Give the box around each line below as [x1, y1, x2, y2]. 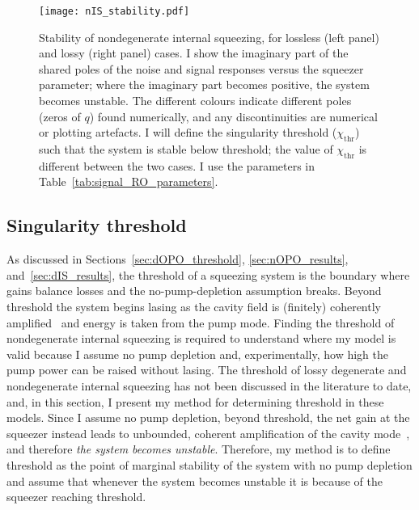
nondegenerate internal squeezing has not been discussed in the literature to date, [6, 377, 412, 394]
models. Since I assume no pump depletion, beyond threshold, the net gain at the [6, 409, 410, 426]
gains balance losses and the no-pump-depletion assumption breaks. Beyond [6, 282, 382, 299]
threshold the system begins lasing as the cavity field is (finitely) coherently [6, 297, 381, 314]
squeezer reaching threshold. [6, 488, 146, 505]
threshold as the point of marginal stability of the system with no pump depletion [6, 456, 413, 473]
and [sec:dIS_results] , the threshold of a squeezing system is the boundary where [6, 266, 410, 283]
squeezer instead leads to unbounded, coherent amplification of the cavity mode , [6, 424, 410, 441]
